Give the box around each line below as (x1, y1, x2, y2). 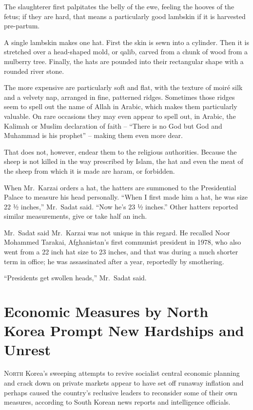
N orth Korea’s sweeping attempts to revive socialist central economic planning (4, 368, 240, 378)
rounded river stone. (4, 66, 64, 76)
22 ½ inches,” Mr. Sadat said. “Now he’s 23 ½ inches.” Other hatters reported (4, 201, 238, 211)
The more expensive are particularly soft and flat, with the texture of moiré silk (4, 82, 243, 92)
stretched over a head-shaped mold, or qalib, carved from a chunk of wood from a (4, 46, 248, 57)
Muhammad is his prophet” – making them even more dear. (4, 130, 183, 140)
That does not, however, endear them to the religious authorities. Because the (4, 146, 237, 157)
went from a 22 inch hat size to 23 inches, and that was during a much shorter (4, 247, 238, 257)
